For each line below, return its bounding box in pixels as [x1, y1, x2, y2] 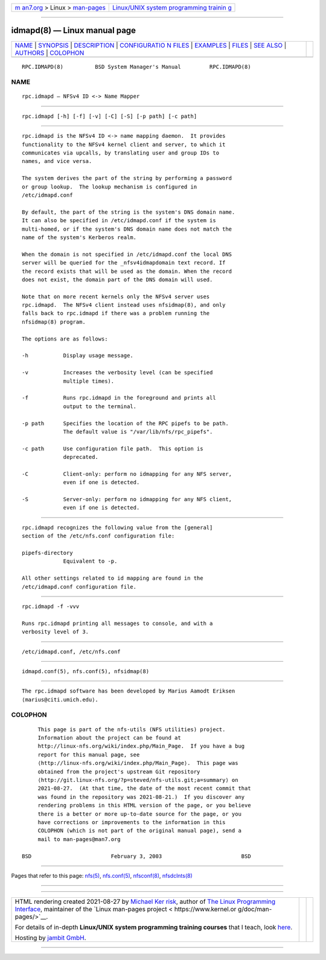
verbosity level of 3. [22, 629, 89, 635]
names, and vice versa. [22, 158, 92, 165]
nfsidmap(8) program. [22, 318, 86, 325]
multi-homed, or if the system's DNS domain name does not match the [22, 225, 232, 232]
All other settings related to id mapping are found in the [22, 575, 203, 582]
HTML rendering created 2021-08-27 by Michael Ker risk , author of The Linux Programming [14, 897, 276, 906]
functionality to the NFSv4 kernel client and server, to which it [22, 141, 226, 148]
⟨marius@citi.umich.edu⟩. [22, 696, 99, 703]
